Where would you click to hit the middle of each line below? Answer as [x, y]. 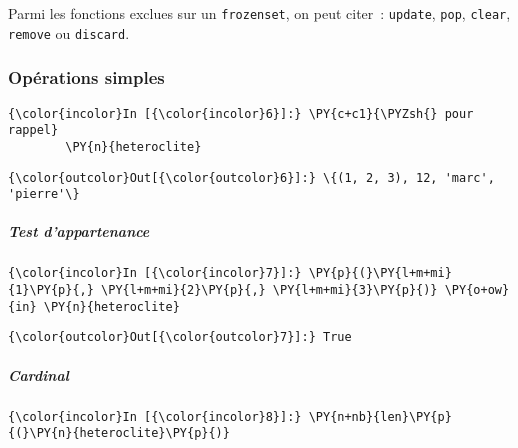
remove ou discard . [69, 32]
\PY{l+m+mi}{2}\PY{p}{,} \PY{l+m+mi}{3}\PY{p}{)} [269, 290]
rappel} [33, 130]
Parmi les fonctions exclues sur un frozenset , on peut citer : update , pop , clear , [259, 13]
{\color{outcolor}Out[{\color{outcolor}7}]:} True [180, 337]
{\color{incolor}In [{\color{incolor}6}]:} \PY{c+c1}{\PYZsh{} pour [241, 113]
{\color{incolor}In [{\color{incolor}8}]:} [155, 416]
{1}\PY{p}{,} [51, 290]
